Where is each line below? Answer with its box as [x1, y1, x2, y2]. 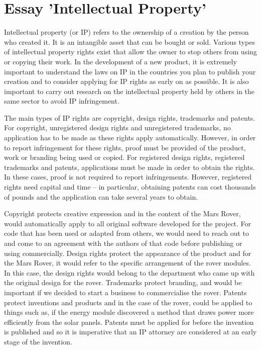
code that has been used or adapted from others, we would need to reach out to [4, 228, 249, 238]
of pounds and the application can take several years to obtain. [4, 191, 198, 202]
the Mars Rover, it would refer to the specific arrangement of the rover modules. [4, 257, 251, 268]
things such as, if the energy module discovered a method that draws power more [4, 307, 254, 317]
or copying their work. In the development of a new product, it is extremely [4, 56, 237, 66]
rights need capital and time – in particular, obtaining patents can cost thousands [4, 182, 256, 192]
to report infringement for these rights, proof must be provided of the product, [4, 142, 246, 152]
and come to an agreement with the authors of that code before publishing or [4, 238, 242, 248]
